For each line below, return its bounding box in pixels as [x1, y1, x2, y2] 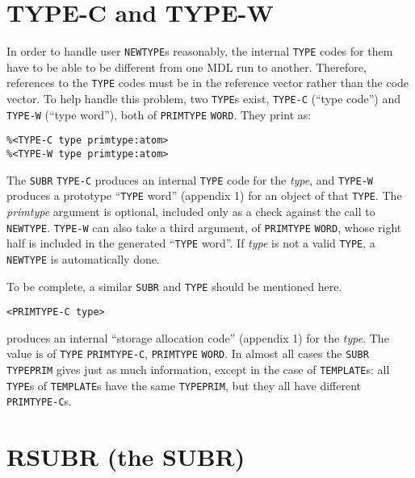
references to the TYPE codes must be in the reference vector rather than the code [6, 74, 409, 91]
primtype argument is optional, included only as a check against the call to [6, 202, 375, 219]
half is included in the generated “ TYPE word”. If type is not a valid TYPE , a [6, 235, 375, 251]
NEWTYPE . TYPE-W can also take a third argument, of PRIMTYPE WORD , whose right [6, 218, 402, 235]
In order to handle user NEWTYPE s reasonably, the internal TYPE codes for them [6, 43, 393, 60]
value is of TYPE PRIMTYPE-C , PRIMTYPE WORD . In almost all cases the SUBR [6, 345, 369, 362]
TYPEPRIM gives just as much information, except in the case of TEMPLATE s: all [6, 361, 390, 378]
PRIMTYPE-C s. [6, 393, 73, 409]
